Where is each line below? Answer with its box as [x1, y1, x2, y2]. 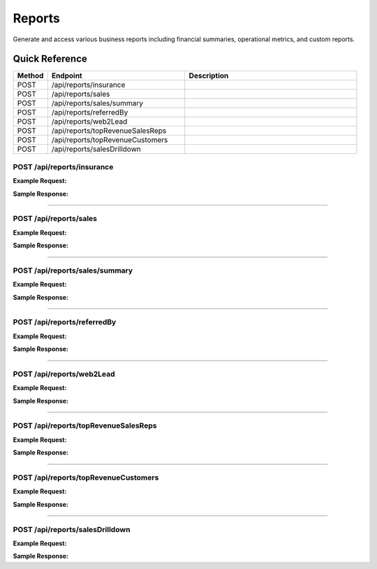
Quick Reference [13, 53, 87, 65]
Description [188, 71, 229, 80]
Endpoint [51, 71, 83, 80]
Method [17, 71, 44, 80]
